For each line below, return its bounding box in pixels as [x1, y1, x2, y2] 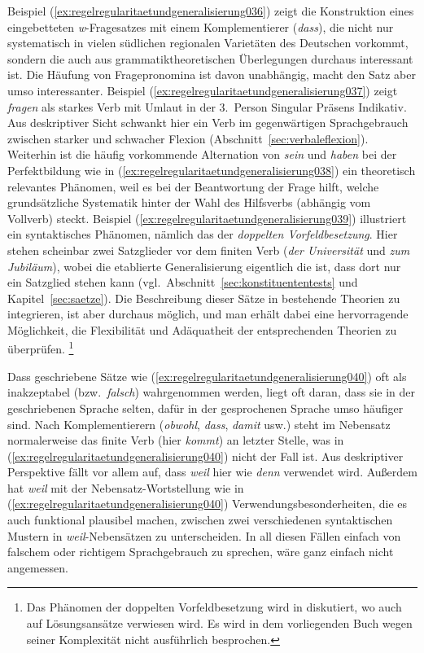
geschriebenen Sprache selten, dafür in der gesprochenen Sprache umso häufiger [7, 399, 404, 416]
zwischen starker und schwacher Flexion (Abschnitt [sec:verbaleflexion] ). [7, 129, 369, 147]
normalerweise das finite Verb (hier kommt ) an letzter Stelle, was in [7, 432, 344, 449]
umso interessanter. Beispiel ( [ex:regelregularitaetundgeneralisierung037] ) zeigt [7, 81, 398, 99]
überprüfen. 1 [7, 338, 74, 357]
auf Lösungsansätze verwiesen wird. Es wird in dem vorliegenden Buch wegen [26, 615, 413, 632]
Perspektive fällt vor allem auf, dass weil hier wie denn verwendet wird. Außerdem [7, 463, 417, 480]
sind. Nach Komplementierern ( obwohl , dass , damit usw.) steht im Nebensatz [7, 415, 391, 432]
